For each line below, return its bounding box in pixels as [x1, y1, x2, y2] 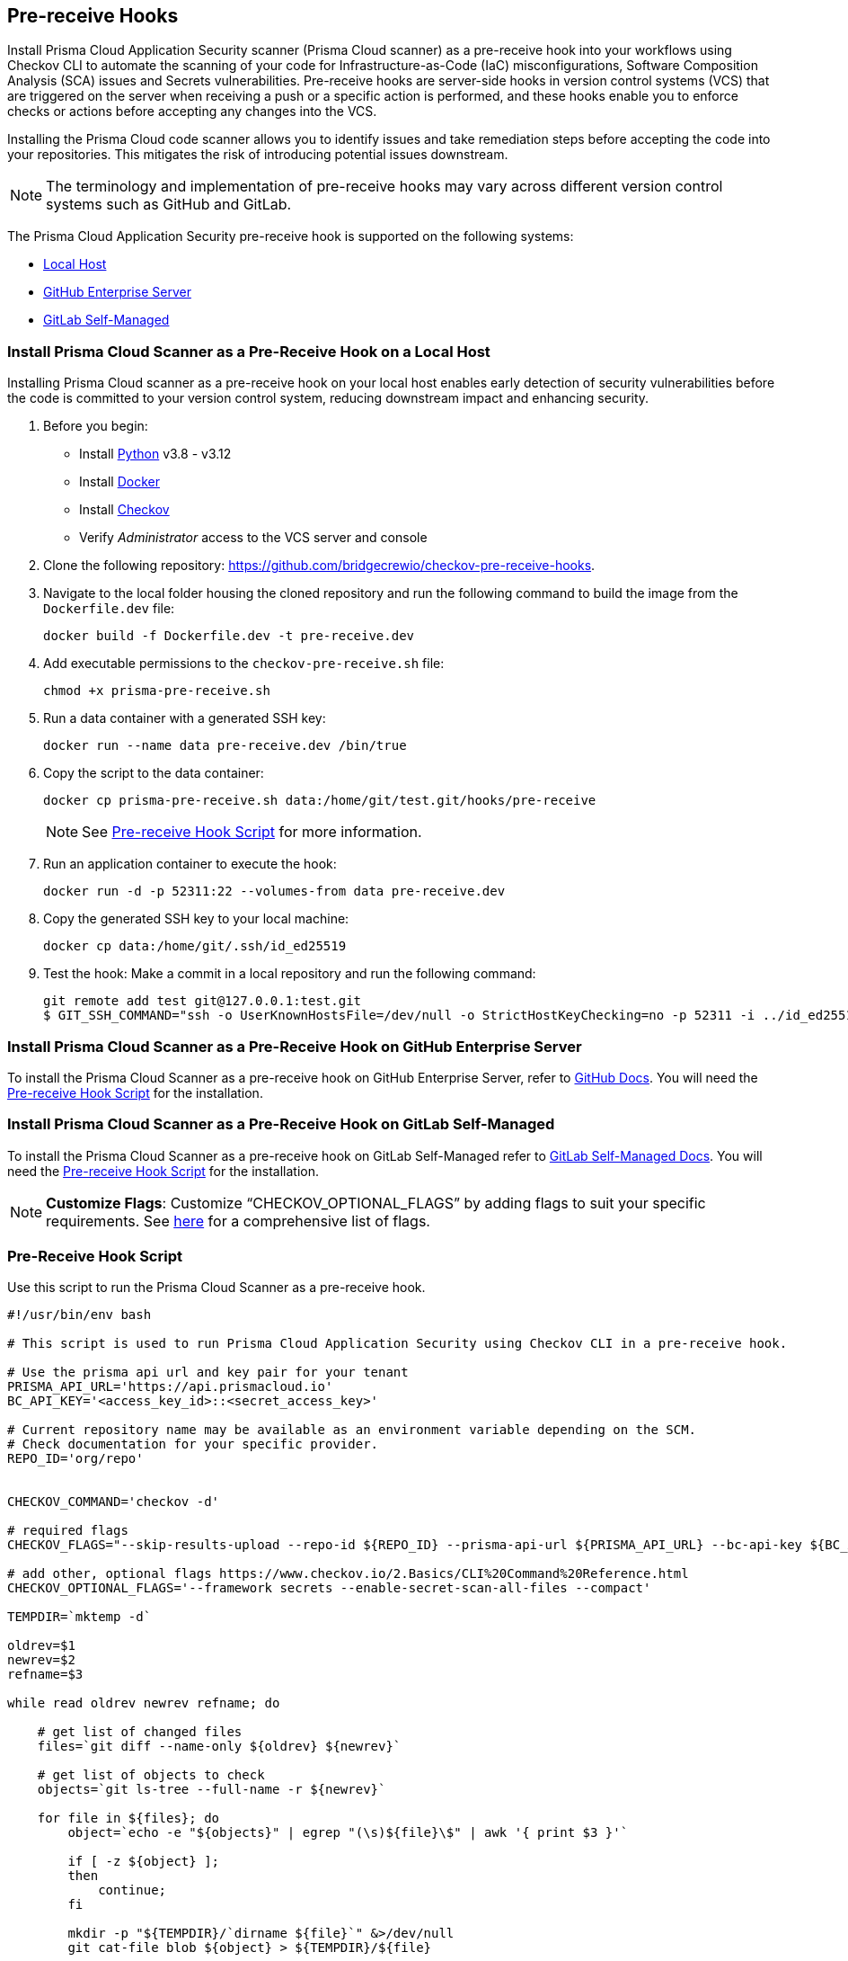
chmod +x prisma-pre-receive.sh [43, 683, 270, 699]
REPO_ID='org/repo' [7, 1451, 144, 1466]
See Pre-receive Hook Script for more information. [82, 823, 422, 842]
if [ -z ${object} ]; [67, 1854, 220, 1869]
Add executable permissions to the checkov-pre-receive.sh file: [43, 655, 445, 672]
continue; [98, 1883, 167, 1898]
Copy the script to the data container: [43, 765, 264, 781]
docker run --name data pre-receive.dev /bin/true [43, 738, 407, 753]
